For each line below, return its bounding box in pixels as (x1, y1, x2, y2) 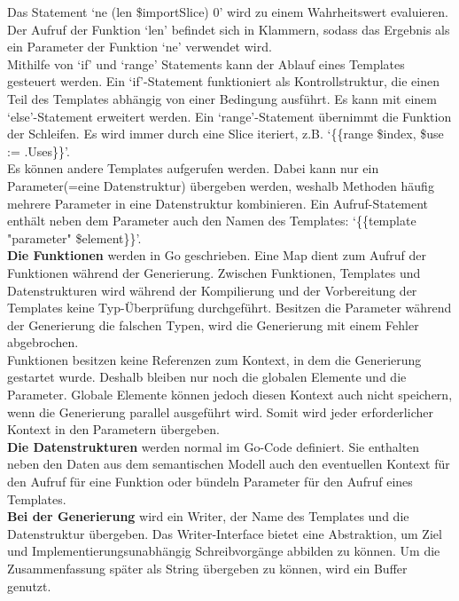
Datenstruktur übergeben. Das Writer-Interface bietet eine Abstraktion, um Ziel (7, 524, 442, 542)
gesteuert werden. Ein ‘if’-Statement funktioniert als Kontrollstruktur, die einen (7, 72, 440, 91)
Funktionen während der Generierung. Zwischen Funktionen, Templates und (7, 263, 421, 281)
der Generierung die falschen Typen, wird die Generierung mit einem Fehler (7, 315, 419, 334)
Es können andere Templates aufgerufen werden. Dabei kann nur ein (7, 159, 379, 178)
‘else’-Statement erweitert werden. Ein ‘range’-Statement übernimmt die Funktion (7, 107, 452, 125)
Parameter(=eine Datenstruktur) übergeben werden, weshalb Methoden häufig (7, 176, 434, 194)
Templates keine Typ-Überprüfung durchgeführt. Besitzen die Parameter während (7, 298, 452, 317)
